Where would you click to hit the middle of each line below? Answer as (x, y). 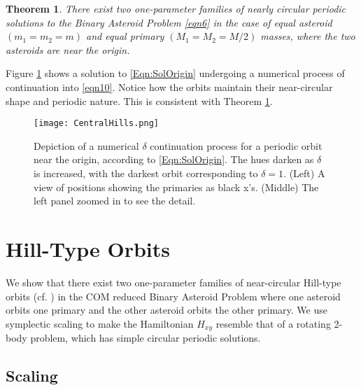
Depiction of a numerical (86, 145)
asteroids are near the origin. (68, 49)
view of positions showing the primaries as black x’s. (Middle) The (176, 187)
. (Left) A (304, 173)
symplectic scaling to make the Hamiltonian (100, 323)
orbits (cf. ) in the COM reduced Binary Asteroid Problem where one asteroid (173, 296)
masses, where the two (308, 36)
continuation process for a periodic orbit (236, 145)
